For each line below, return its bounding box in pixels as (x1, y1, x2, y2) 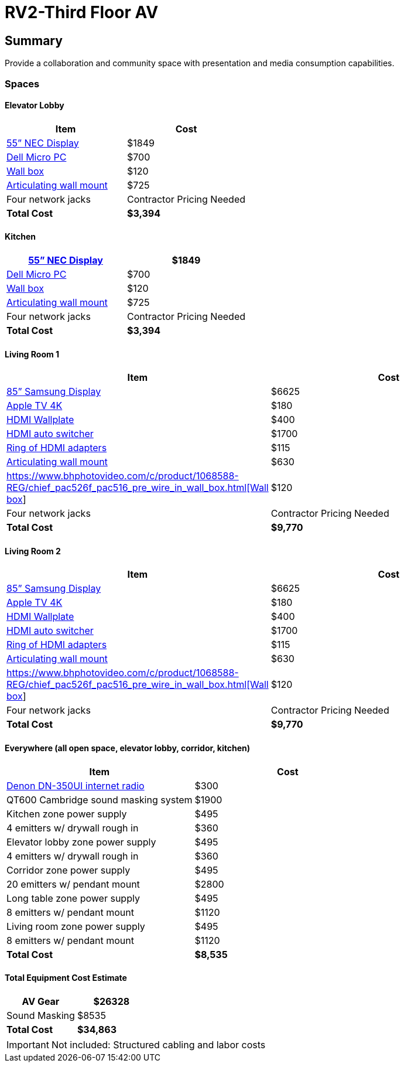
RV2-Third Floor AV (5, 2, 159, 22)
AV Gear (22, 995, 60, 1007)
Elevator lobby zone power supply (6, 836, 156, 848)
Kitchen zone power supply (6, 807, 127, 820)
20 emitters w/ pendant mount (6, 878, 140, 890)
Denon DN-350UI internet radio (6, 779, 145, 792)
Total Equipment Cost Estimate (5, 973, 127, 983)
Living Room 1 (5, 349, 60, 359)
